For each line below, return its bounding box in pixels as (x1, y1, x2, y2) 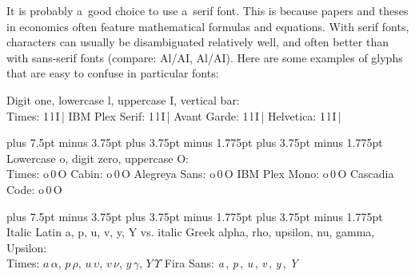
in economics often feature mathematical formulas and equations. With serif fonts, (6, 18, 409, 34)
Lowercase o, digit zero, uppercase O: (6, 149, 189, 166)
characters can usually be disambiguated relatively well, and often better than (6, 34, 389, 50)
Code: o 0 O (6, 180, 62, 197)
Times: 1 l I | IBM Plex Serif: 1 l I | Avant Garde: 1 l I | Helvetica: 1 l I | (6, 107, 341, 124)
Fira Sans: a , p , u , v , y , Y (164, 255, 298, 271)
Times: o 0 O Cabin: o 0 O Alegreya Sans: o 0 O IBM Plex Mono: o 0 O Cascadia (6, 165, 394, 182)
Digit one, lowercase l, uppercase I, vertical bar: (6, 91, 240, 108)
